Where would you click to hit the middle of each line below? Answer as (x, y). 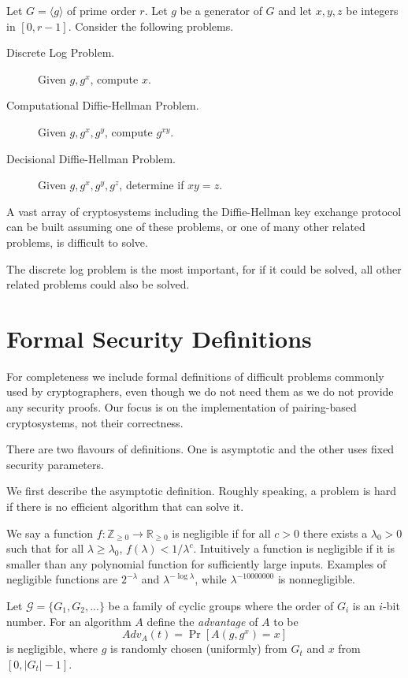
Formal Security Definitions (159, 338)
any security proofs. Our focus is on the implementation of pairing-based (182, 407)
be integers (372, 10)
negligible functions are (62, 579)
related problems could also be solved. (98, 284)
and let (295, 10)
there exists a (335, 533)
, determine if (152, 185)
